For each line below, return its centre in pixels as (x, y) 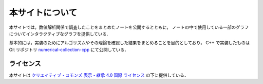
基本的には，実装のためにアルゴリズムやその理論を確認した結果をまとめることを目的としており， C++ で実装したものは (130, 43)
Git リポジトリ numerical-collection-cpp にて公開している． (69, 50)
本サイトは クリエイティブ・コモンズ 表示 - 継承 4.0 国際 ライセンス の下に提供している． (99, 75)
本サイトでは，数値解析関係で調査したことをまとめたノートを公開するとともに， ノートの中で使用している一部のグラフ (129, 27)
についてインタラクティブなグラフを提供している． (60, 34)
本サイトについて (43, 13)
